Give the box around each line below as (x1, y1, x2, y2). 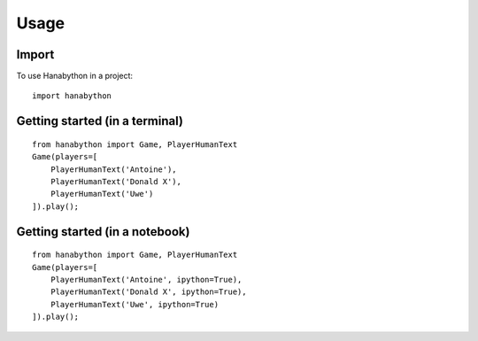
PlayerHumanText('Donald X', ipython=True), (50, 287, 247, 297)
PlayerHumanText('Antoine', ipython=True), (50, 275, 243, 284)
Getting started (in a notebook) (16, 224, 190, 239)
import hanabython (32, 91, 112, 101)
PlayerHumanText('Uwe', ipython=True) (50, 299, 220, 309)
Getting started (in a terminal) (16, 113, 183, 128)
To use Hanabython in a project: (16, 71, 133, 81)
